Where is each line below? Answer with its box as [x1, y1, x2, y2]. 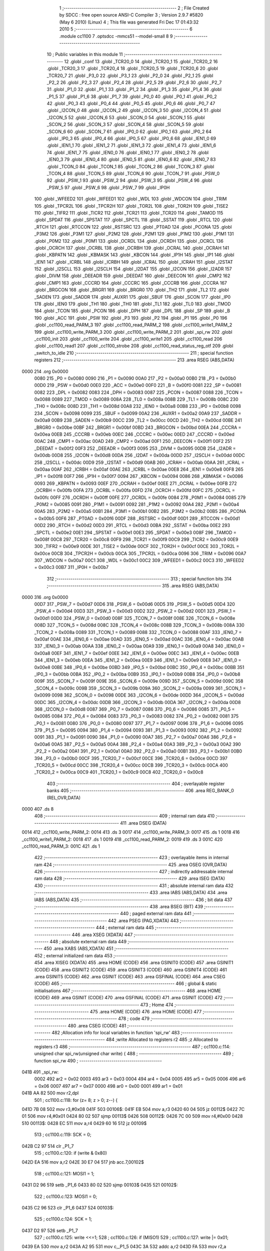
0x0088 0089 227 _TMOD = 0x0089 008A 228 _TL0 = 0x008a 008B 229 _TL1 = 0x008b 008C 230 [34, 396, 238, 402]
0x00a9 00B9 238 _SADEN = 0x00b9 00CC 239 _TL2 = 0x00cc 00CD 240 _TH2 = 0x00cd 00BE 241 [34, 417, 242, 423]
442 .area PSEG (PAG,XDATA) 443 [107, 917, 179, 923]
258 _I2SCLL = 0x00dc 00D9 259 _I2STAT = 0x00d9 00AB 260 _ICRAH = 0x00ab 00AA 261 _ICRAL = [34, 459, 244, 465]
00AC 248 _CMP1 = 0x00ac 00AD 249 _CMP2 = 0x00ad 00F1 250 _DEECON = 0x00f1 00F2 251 [34, 438, 232, 444]
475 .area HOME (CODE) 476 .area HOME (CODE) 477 [89, 1008, 202, 1014]
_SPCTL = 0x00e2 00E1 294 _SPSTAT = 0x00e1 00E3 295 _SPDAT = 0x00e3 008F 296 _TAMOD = [34, 529, 237, 535]
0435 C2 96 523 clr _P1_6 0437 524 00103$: [21, 1204, 114, 1210]
